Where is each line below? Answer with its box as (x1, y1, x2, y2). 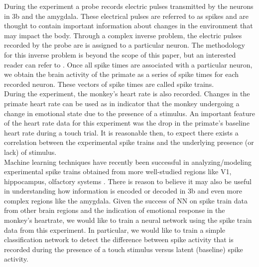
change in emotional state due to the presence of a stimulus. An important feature (4, 108, 256, 118)
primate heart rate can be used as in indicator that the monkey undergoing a (4, 98, 240, 108)
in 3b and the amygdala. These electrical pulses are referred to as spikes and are (4, 10, 249, 21)
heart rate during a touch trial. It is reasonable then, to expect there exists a (4, 127, 239, 137)
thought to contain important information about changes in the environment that (4, 20, 253, 31)
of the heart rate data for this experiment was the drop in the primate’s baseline (4, 118, 250, 128)
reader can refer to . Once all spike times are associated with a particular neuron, (4, 59, 253, 69)
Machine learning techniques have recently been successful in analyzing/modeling (4, 156, 252, 167)
